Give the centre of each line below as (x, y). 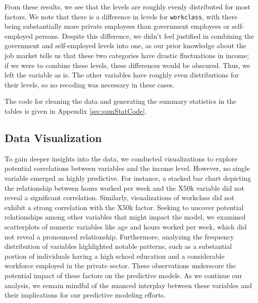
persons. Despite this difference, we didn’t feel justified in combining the (144, 36)
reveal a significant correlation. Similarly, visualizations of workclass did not (120, 197)
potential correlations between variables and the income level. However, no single (127, 168)
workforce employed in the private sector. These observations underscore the (120, 265)
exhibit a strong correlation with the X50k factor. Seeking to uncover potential (124, 207)
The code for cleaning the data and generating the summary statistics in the (121, 101)
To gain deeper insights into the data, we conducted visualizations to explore (121, 158)
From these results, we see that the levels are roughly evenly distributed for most (128, 6)
